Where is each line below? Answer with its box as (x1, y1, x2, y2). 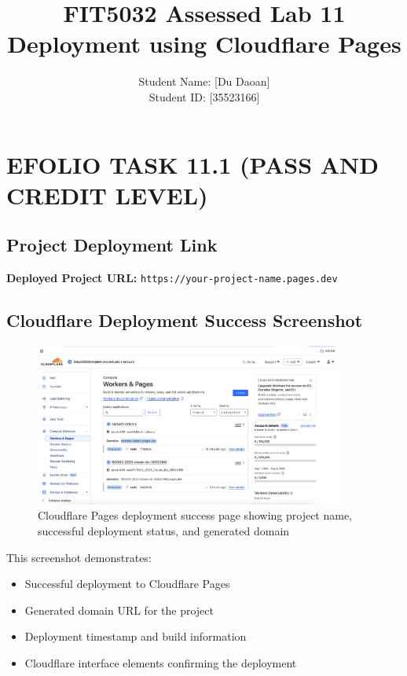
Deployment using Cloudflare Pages (7, 28, 401, 60)
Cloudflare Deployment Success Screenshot (6, 308, 363, 332)
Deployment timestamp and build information (24, 628, 247, 645)
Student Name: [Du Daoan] (138, 73, 270, 90)
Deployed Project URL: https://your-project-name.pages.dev (6, 270, 338, 286)
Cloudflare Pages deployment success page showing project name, (38, 507, 353, 524)
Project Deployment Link (6, 233, 218, 257)
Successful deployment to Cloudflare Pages (24, 575, 230, 592)
